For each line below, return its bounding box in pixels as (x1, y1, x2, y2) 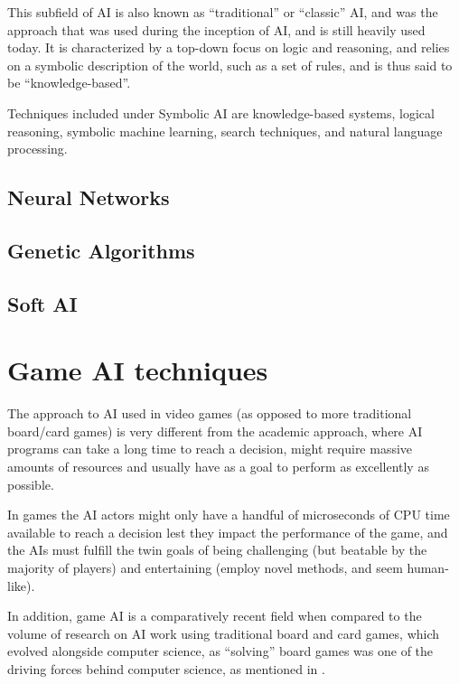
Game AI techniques (7, 351, 268, 389)
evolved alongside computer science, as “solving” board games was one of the (7, 642, 434, 661)
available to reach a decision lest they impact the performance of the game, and (7, 522, 448, 541)
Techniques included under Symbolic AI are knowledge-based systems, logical (7, 103, 435, 122)
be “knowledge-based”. (7, 73, 131, 92)
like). (7, 576, 35, 595)
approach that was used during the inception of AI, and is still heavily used (7, 20, 426, 39)
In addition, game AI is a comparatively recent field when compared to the (7, 606, 422, 625)
